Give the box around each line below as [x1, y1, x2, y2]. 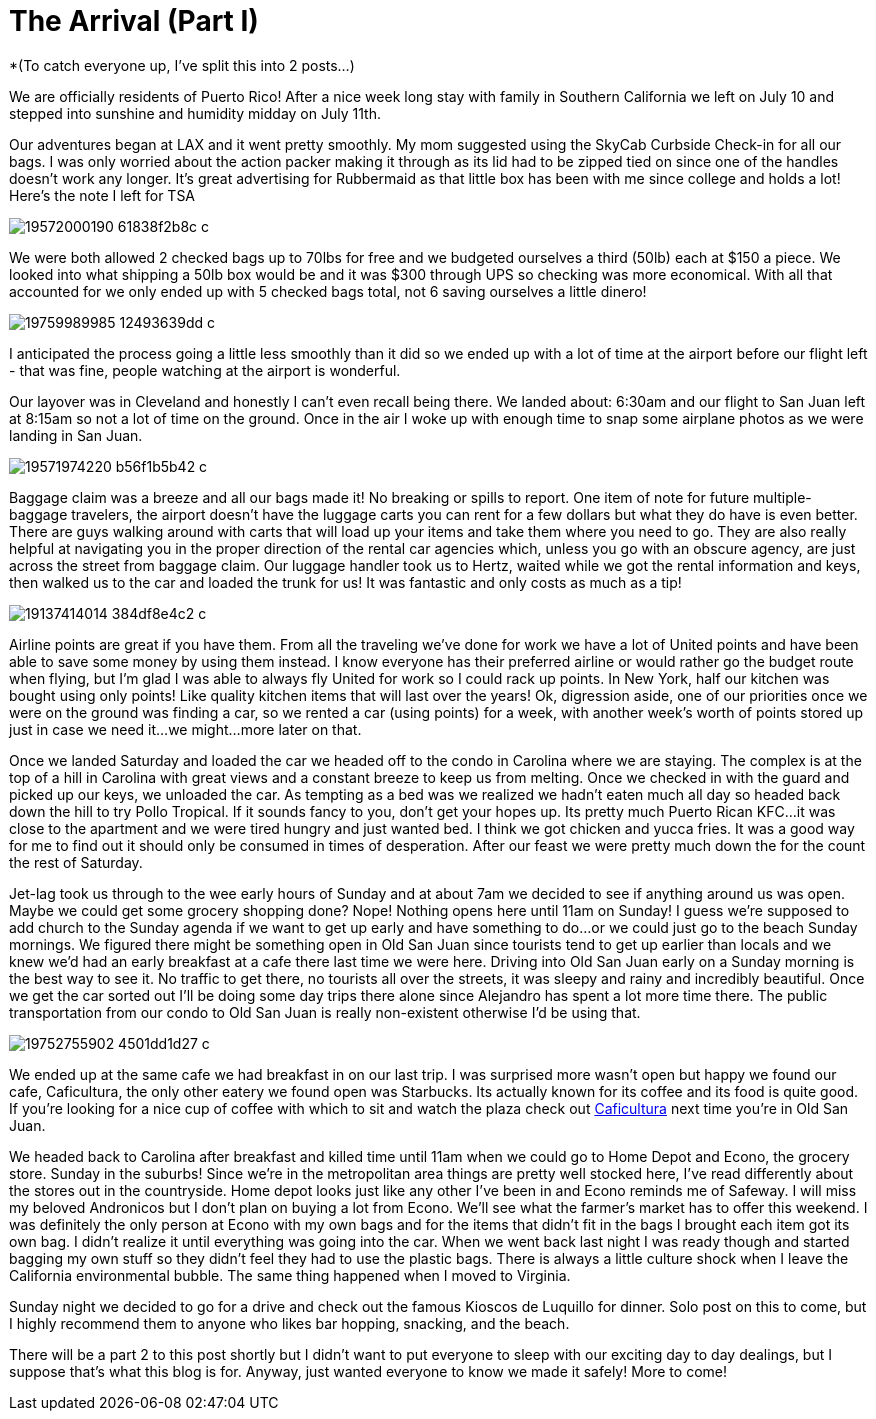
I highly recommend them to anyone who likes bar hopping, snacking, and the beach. [9, 1314, 570, 1332]
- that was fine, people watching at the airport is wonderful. [9, 361, 401, 379]
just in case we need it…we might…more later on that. [9, 720, 362, 738]
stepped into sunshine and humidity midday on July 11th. [9, 104, 381, 122]
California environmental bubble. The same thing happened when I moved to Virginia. [9, 1266, 571, 1284]
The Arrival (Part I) [9, 4, 259, 38]
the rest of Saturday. [9, 853, 143, 871]
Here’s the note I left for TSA [9, 186, 196, 204]
